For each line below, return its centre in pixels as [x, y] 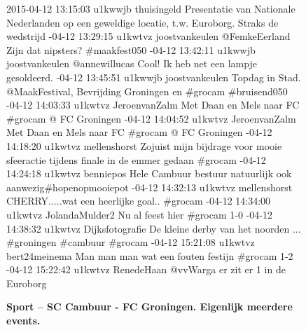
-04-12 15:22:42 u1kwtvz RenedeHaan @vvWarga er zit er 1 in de [146, 269]
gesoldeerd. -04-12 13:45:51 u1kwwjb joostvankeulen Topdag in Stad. [154, 77]
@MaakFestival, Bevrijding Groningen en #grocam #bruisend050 [147, 91]
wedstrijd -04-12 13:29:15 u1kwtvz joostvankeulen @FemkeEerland [148, 36]
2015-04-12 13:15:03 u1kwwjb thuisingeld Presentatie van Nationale [151, 8]
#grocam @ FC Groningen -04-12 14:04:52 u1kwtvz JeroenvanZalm [151, 118]
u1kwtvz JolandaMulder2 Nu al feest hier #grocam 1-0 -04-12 [139, 214]
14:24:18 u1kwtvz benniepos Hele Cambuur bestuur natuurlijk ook [149, 173]
